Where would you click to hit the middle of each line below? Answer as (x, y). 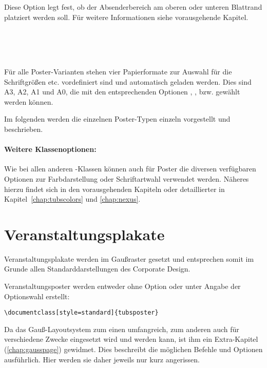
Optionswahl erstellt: (37, 296)
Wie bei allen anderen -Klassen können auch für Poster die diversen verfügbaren (130, 169)
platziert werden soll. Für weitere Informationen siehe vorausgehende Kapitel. (126, 17)
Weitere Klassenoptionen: (50, 149)
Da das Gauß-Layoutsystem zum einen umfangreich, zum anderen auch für (122, 329)
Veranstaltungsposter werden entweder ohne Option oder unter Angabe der (122, 286)
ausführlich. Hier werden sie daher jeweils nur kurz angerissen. (102, 359)
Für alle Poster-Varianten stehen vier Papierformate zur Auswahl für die (118, 71)
